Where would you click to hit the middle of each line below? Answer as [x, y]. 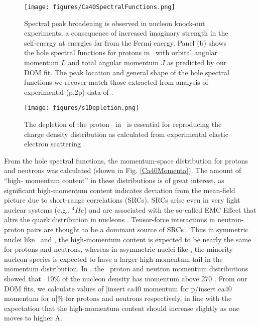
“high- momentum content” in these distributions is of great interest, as [114, 180]
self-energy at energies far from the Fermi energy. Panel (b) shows [125, 42]
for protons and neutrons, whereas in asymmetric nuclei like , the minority [118, 249]
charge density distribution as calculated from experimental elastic [126, 134]
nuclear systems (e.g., [37, 209]
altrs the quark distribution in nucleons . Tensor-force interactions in [110, 219]
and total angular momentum [113, 62]
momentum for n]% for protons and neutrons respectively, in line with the [118, 298]
